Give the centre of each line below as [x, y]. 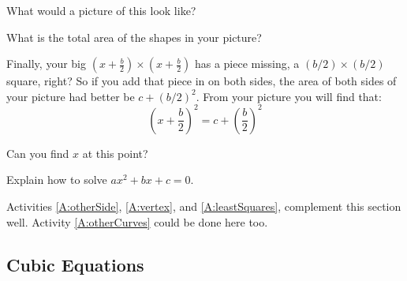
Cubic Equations [75, 264]
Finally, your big [46, 64]
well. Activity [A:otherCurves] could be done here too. [137, 221]
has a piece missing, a [247, 64]
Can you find [38, 153]
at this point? [115, 153]
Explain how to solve [57, 180]
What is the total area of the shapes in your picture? [134, 37]
